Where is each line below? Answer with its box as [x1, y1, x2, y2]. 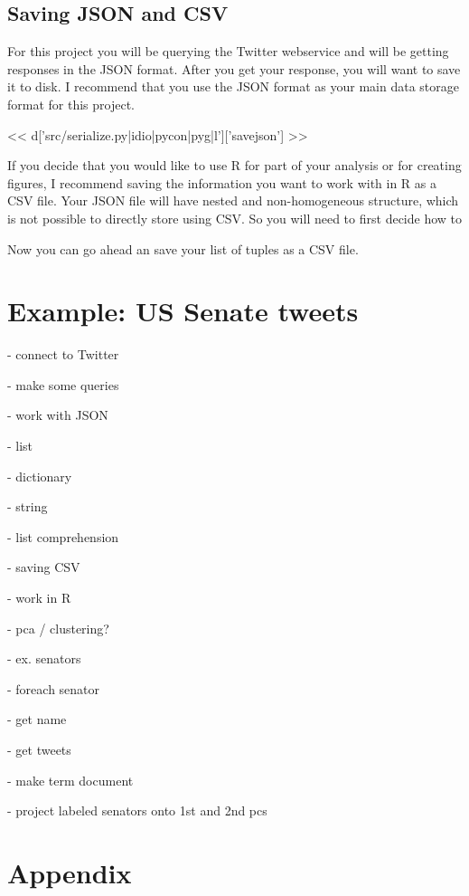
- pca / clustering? [7, 618, 109, 637]
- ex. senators [7, 649, 81, 668]
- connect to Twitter [7, 345, 119, 364]
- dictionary [7, 466, 72, 485]
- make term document [7, 770, 134, 789]
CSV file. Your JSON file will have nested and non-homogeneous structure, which [7, 191, 459, 210]
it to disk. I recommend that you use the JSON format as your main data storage [7, 77, 459, 96]
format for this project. [7, 94, 135, 113]
